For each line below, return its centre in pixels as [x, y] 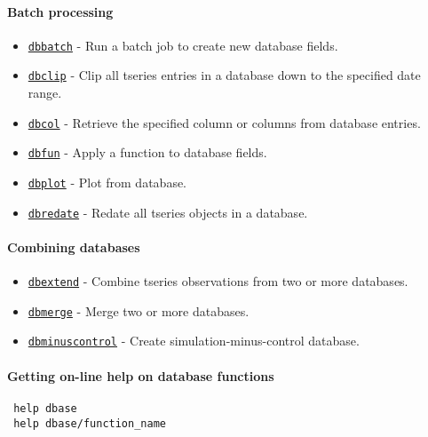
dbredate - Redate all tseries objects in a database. [168, 212]
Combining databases [74, 246]
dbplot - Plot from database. [107, 183]
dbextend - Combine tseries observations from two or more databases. [218, 281]
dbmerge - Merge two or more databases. [139, 310]
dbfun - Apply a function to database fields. [147, 152]
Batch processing [60, 11]
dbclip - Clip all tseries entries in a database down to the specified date [224, 75]
